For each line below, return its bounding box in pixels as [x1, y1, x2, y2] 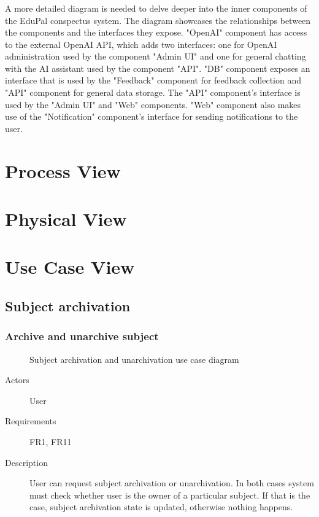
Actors [5, 373, 29, 386]
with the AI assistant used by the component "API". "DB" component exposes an [5, 61, 310, 74]
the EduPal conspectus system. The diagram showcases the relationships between [5, 14, 311, 26]
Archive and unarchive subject [5, 328, 159, 344]
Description [5, 456, 48, 468]
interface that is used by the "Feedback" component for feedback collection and [5, 74, 301, 87]
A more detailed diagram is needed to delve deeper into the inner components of [5, 1, 307, 14]
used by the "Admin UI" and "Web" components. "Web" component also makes [5, 98, 301, 111]
